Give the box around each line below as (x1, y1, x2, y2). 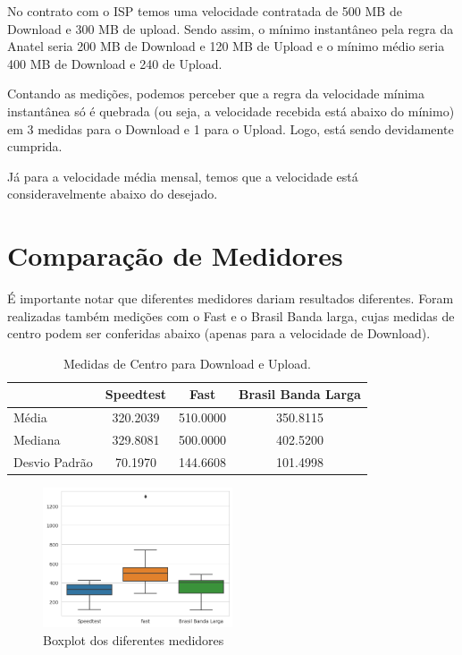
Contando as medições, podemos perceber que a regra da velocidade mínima (7, 84, 425, 103)
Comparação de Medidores (7, 237, 343, 274)
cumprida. (7, 137, 63, 156)
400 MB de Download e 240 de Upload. (7, 54, 223, 72)
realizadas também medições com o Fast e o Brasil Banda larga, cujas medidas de (7, 306, 455, 325)
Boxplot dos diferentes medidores (43, 631, 224, 649)
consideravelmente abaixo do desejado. (7, 184, 218, 203)
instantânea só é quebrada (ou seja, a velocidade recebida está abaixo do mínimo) (7, 101, 455, 120)
